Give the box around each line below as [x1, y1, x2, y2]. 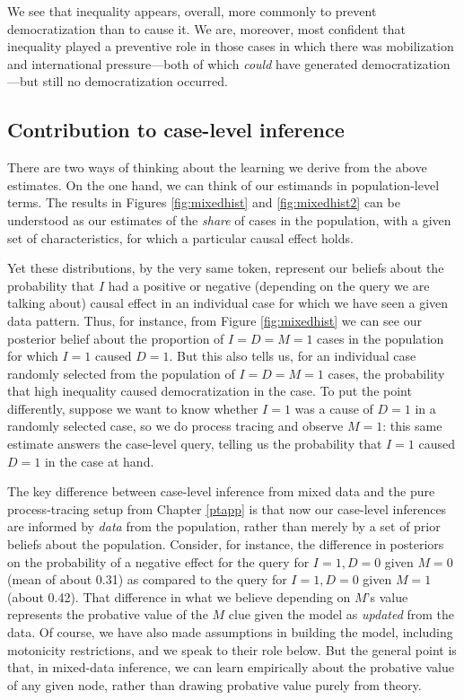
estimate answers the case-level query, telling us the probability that [7, 434, 382, 453]
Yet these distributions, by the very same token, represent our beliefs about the [7, 258, 444, 277]
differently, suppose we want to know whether [7, 398, 258, 417]
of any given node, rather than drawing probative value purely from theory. [7, 675, 422, 694]
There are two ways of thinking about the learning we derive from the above [7, 158, 427, 177]
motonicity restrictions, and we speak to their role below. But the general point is [7, 640, 457, 659]
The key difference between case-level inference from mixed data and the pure [7, 482, 435, 501]
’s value [366, 587, 408, 606]
